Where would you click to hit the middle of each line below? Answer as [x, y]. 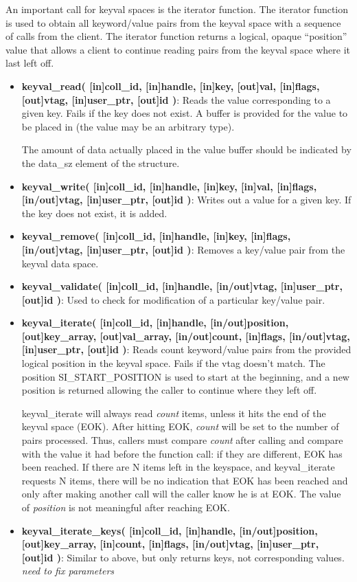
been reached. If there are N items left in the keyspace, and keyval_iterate [178, 467]
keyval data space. [60, 263]
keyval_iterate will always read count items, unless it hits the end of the [174, 413]
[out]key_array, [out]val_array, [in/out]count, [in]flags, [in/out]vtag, [186, 336]
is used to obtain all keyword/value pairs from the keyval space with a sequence [173, 22]
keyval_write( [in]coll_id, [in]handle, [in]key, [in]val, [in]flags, [169, 186]
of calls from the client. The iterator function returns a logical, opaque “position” [176, 36]
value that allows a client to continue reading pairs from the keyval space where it [178, 49]
